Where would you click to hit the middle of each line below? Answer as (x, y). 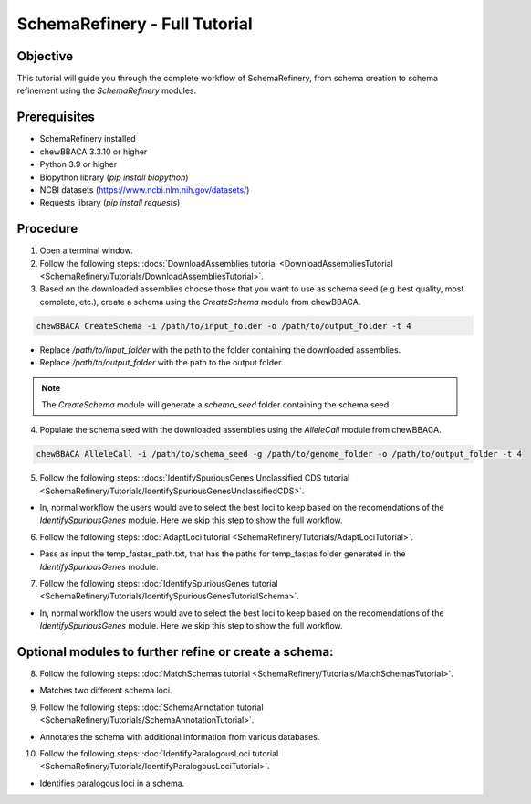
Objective (45, 56)
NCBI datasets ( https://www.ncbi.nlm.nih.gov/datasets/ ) (145, 190)
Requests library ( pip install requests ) (110, 203)
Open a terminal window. (86, 250)
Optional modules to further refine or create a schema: (175, 652)
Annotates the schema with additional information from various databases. (180, 736)
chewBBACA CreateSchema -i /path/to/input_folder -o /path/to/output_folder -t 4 (224, 326)
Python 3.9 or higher (78, 164)
